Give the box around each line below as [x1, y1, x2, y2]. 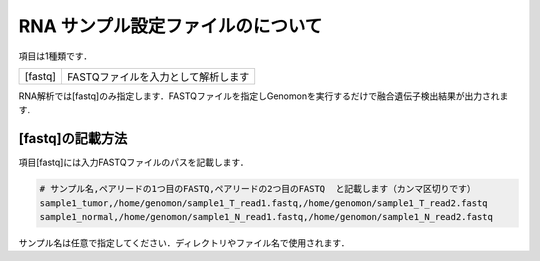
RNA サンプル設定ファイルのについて [18, 15, 323, 37]
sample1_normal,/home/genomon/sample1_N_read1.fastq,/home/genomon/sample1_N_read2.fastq [39, 211, 494, 222]
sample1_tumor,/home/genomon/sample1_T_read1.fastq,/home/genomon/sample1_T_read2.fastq [39, 197, 489, 209]
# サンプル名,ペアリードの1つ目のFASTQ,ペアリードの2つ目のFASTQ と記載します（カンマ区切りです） [39, 183, 476, 195]
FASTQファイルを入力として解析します [66, 70, 250, 84]
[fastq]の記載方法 [18, 130, 128, 147]
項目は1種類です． [18, 50, 93, 62]
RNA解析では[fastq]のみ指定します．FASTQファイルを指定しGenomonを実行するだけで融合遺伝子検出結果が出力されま [18, 90, 509, 102]
